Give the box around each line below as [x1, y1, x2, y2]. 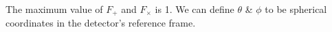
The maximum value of [5, 2, 103, 16]
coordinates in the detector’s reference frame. [5, 16, 196, 30]
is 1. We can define [155, 2, 234, 16]
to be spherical [265, 2, 327, 16]
